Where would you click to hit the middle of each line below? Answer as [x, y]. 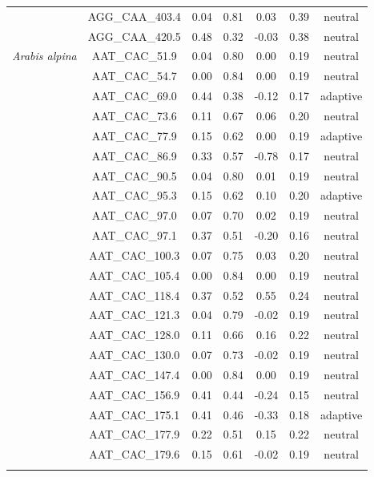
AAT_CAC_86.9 [134, 155]
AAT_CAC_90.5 [134, 175]
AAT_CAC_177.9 [135, 434]
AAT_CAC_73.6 [134, 115]
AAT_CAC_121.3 [135, 315]
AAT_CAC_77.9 [134, 135]
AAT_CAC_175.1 [135, 414]
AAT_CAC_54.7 [134, 76]
